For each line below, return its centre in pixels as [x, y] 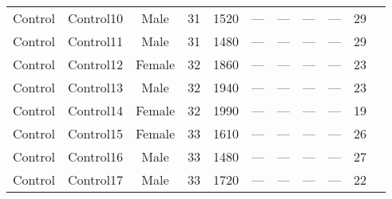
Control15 [95, 133]
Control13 [95, 87]
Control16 [95, 156]
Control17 [95, 179]
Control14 [95, 110]
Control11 [95, 41]
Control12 [95, 64]
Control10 [95, 18]
